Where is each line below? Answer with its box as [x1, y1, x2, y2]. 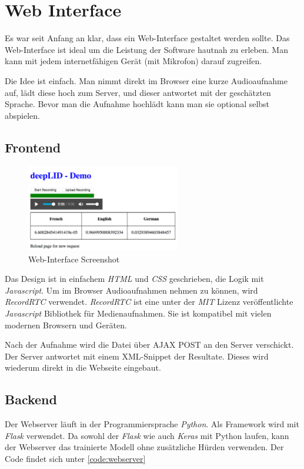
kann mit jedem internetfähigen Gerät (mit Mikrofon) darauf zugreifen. [5, 55, 262, 67]
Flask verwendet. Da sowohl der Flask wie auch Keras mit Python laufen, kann [5, 429, 289, 441]
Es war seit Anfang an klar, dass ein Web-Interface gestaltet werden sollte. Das [5, 32, 290, 44]
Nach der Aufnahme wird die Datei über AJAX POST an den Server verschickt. [5, 338, 294, 351]
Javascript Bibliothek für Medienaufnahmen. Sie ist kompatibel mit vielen [5, 307, 272, 320]
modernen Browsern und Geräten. [5, 318, 127, 331]
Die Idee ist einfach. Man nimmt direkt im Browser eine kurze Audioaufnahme [5, 74, 288, 87]
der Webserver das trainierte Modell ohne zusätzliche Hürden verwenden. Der [5, 441, 284, 453]
